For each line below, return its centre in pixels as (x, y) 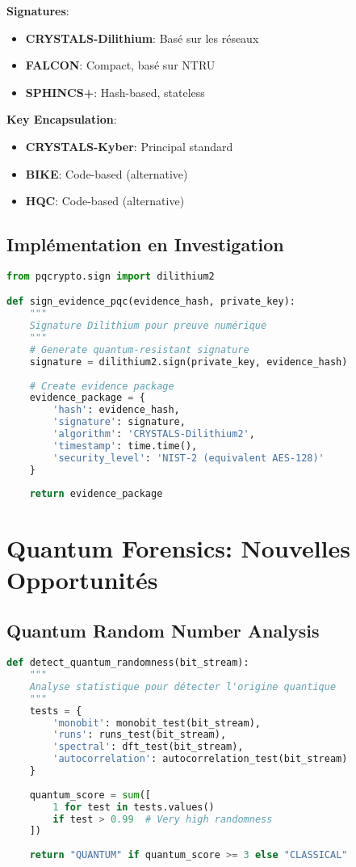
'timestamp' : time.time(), (125, 446)
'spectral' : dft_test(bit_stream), (148, 747)
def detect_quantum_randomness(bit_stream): (128, 663)
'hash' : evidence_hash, (116, 410)
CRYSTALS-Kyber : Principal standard (129, 146)
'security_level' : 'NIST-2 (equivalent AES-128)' (188, 458)
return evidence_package (96, 494)
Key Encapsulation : (62, 119)
